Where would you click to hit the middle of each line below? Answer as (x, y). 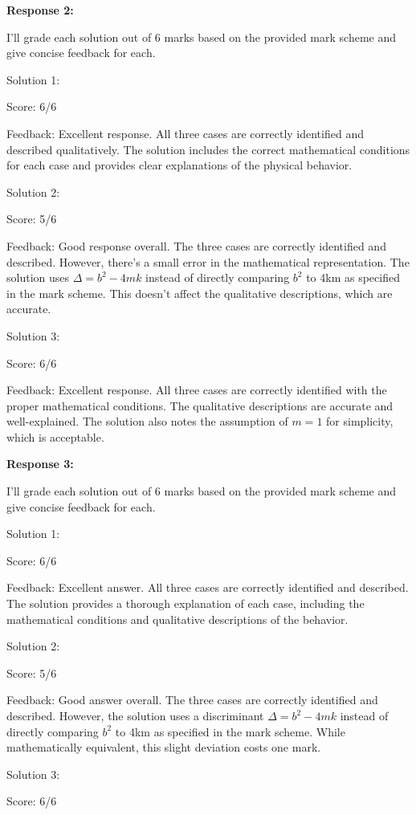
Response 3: (40, 464)
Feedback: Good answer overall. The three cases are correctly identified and (192, 700)
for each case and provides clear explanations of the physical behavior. (179, 165)
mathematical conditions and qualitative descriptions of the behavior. (177, 619)
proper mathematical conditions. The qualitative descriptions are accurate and (200, 405)
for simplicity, (360, 421)
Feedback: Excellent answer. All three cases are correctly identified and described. (208, 587)
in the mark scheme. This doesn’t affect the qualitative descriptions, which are (200, 293)
